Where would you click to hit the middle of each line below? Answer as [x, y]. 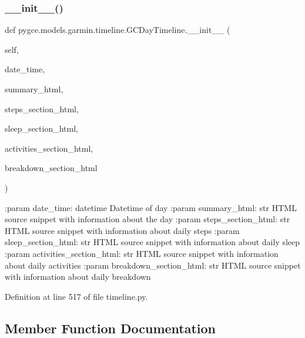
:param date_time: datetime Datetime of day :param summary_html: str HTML [151, 207]
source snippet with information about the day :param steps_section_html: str [148, 219]
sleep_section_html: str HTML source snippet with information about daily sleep [152, 242]
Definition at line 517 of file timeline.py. [76, 296]
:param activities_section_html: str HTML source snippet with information [142, 253]
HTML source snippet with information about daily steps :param [122, 230]
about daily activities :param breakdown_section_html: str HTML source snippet [153, 265]
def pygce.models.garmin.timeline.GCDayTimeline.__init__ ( [118, 30]
